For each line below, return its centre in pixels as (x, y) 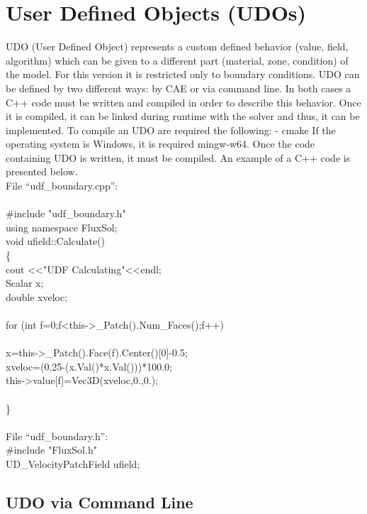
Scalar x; (25, 283)
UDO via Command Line (100, 502)
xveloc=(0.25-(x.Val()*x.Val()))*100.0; (89, 366)
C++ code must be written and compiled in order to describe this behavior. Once (183, 102)
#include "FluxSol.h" (51, 450)
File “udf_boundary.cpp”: (62, 186)
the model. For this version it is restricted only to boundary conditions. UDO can (183, 74)
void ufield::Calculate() (56, 241)
